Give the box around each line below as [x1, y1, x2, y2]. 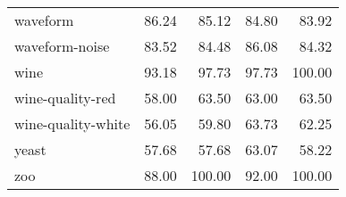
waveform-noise [14, 36, 110, 56]
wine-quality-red [14, 87, 116, 108]
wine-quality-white [14, 113, 131, 134]
